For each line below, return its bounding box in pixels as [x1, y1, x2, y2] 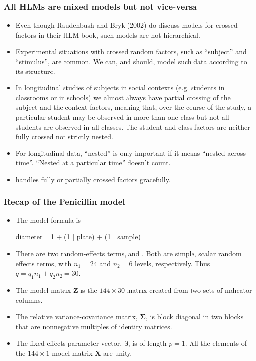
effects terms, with [15, 258, 72, 268]
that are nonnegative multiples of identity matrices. [15, 321, 172, 331]
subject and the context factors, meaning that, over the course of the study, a [15, 102, 252, 112]
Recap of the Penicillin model [4, 195, 125, 208]
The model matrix [15, 285, 71, 295]
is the [80, 285, 97, 295]
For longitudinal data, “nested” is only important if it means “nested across [15, 147, 246, 158]
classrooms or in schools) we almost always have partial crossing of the [15, 92, 231, 102]
